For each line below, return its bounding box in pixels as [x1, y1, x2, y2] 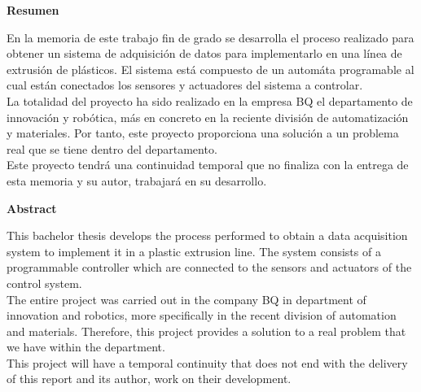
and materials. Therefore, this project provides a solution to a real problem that [7, 322, 406, 339]
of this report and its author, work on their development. [7, 370, 292, 387]
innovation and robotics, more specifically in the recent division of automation [7, 307, 397, 324]
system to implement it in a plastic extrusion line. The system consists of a [7, 242, 381, 259]
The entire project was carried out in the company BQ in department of [7, 290, 366, 307]
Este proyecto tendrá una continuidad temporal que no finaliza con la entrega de [7, 156, 409, 173]
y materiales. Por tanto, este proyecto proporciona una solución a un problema [7, 124, 399, 142]
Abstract [7, 199, 57, 216]
